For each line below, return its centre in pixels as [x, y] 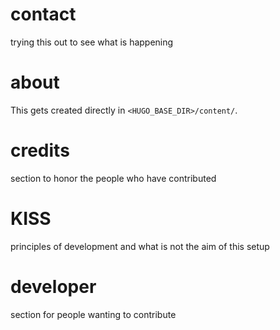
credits [40, 150]
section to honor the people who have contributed [113, 178]
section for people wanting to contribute [93, 314]
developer [53, 286]
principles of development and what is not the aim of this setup [140, 246]
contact [43, 14]
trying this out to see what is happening [92, 42]
